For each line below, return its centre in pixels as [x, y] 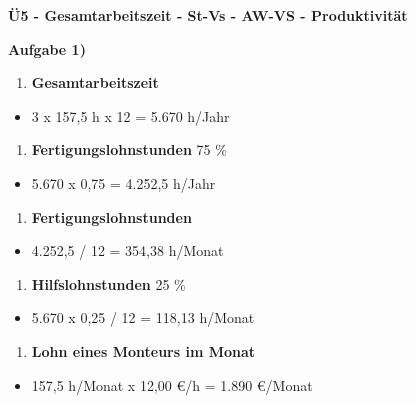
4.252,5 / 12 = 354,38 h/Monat [127, 250]
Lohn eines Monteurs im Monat [143, 350]
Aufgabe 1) [47, 48]
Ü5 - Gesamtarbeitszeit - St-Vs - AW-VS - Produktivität [208, 15]
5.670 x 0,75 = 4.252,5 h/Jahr [123, 182]
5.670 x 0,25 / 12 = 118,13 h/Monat [143, 317]
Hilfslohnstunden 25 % [108, 283]
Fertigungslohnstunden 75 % [129, 149]
